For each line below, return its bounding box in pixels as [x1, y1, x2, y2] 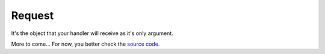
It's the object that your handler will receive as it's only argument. [11, 30, 174, 37]
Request [11, 9, 54, 22]
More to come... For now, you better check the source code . [11, 40, 160, 47]
